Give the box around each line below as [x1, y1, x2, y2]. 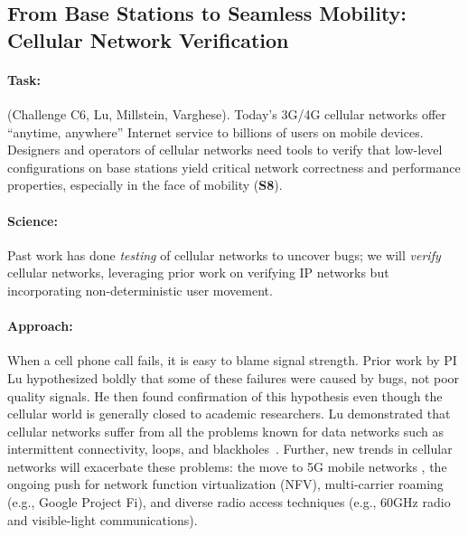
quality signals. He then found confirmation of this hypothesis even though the [7, 386, 443, 405]
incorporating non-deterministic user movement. [7, 280, 273, 299]
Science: [7, 211, 58, 230]
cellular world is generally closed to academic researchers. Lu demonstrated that [7, 404, 451, 423]
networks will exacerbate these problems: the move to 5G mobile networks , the [7, 456, 447, 475]
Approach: [7, 316, 73, 335]
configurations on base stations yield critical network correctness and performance [7, 157, 461, 176]
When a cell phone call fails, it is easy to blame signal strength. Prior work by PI [7, 351, 457, 370]
